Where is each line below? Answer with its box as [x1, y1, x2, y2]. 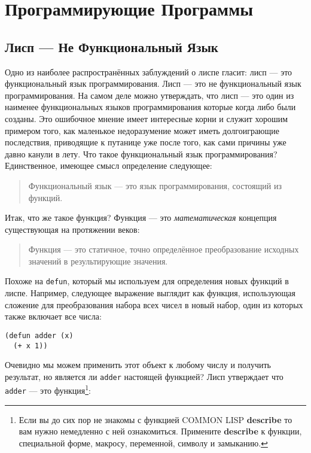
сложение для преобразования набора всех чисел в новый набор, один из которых [5, 298, 303, 311]
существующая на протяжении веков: [5, 223, 140, 235]
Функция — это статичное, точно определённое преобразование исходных [28, 243, 299, 256]
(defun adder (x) [5, 331, 74, 340]
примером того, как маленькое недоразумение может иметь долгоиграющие [5, 124, 280, 136]
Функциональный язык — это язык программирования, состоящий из [28, 179, 282, 191]
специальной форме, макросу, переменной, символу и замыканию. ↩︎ [19, 436, 268, 449]
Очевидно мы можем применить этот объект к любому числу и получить [5, 358, 271, 371]
